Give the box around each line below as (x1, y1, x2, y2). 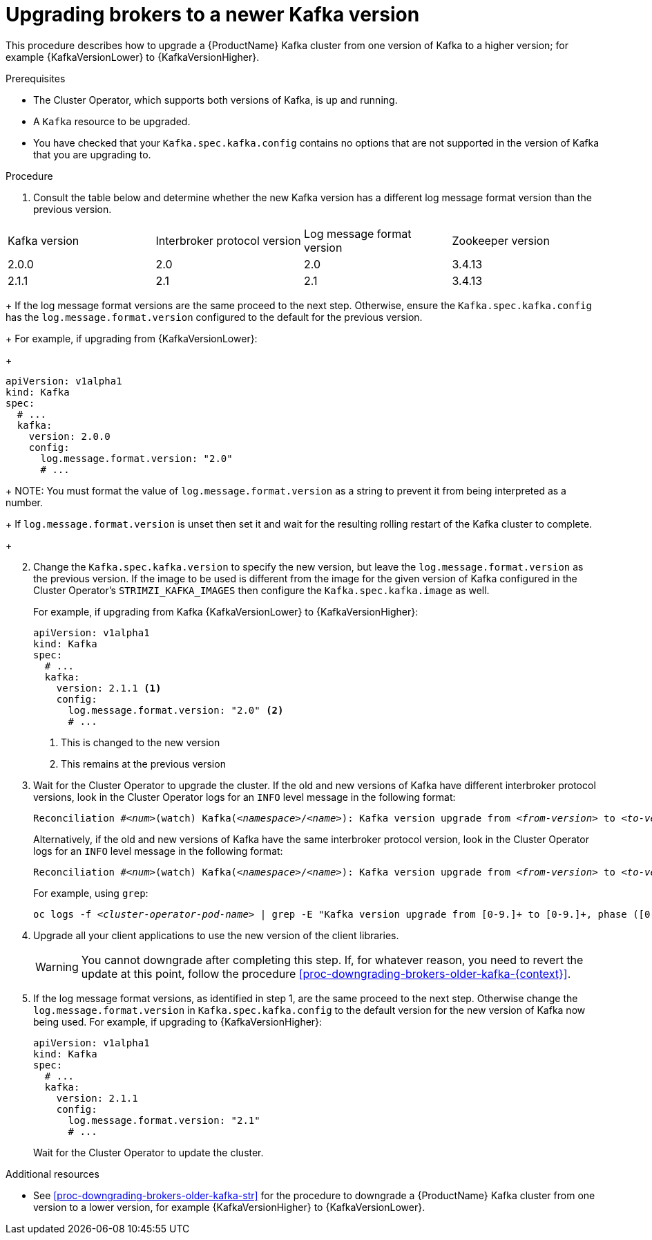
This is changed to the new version (61, 736, 220, 748)
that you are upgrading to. (33, 148, 151, 160)
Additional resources (6, 1167, 99, 1180)
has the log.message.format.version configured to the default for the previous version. (6, 311, 423, 323)
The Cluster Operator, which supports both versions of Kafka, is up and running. (33, 93, 398, 106)
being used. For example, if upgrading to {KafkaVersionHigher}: (33, 1015, 323, 1028)
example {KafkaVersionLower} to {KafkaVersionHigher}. (6, 50, 260, 63)
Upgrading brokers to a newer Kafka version (6, 3, 420, 26)
